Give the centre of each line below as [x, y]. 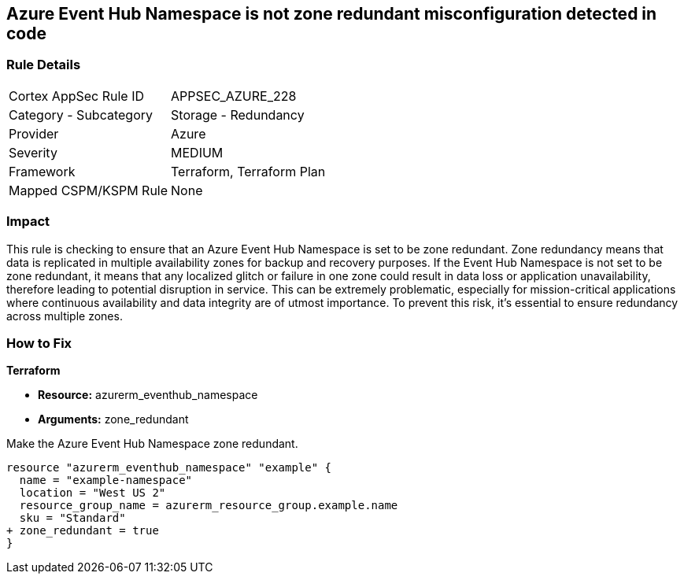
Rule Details [44, 65]
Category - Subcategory [81, 115]
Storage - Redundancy [238, 115]
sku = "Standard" [72, 518]
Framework [42, 171]
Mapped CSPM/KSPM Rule [89, 190]
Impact [28, 222]
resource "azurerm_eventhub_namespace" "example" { [169, 468]
